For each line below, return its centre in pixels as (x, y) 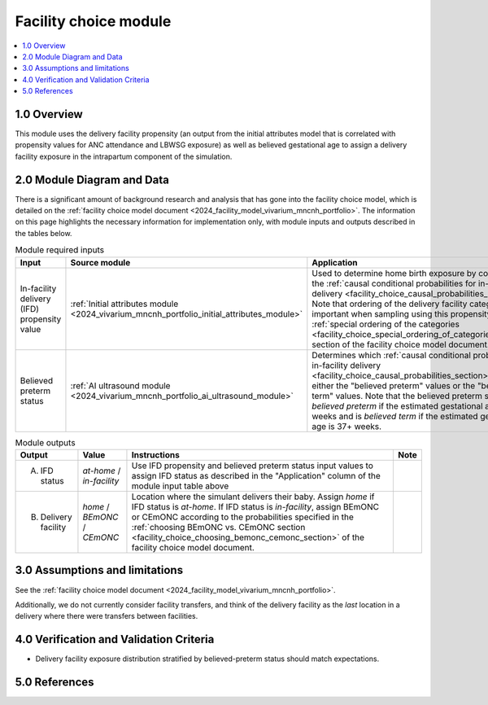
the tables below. (44, 233)
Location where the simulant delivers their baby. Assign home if (253, 497)
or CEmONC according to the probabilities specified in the (242, 517)
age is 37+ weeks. (347, 426)
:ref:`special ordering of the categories (386, 324)
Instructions (156, 455)
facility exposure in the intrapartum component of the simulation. (124, 156)
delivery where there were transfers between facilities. (107, 616)
